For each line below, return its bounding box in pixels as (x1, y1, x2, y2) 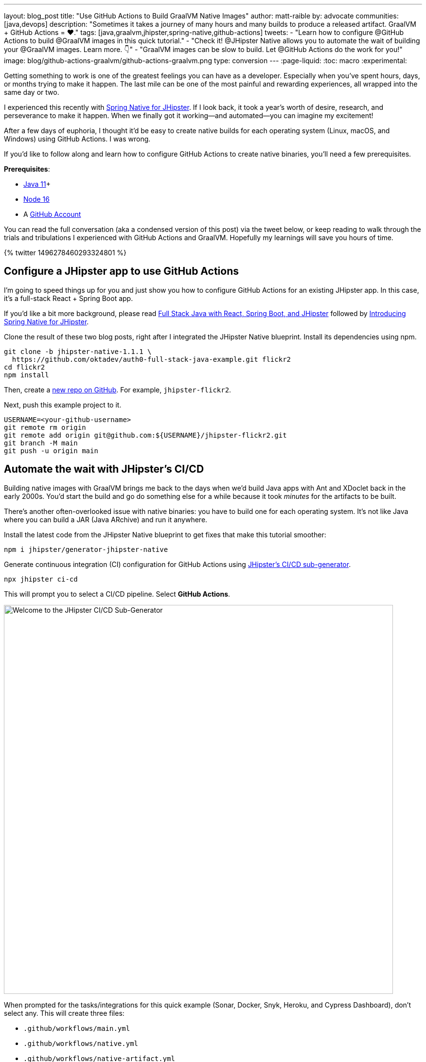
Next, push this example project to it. (4, 400, 122, 409)
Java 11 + (23, 180, 51, 188)
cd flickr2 (4, 363, 45, 371)
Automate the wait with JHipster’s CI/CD (4, 463, 204, 476)
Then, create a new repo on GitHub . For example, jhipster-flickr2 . (4, 385, 231, 394)
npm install (4, 371, 49, 379)
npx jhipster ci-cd (4, 575, 78, 583)
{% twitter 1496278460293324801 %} (4, 248, 126, 257)
